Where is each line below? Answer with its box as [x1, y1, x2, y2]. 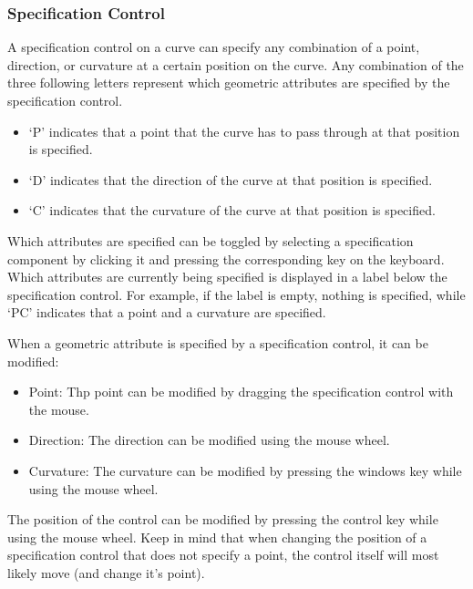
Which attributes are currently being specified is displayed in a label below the [7, 267, 447, 286]
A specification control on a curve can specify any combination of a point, [7, 37, 420, 57]
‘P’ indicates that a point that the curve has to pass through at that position [28, 121, 460, 140]
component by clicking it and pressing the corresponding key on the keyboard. [7, 249, 445, 268]
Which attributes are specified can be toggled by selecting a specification [7, 231, 414, 250]
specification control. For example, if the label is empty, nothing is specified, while [7, 284, 466, 304]
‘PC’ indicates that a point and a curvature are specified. [7, 303, 326, 322]
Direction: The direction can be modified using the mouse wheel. [28, 430, 390, 449]
